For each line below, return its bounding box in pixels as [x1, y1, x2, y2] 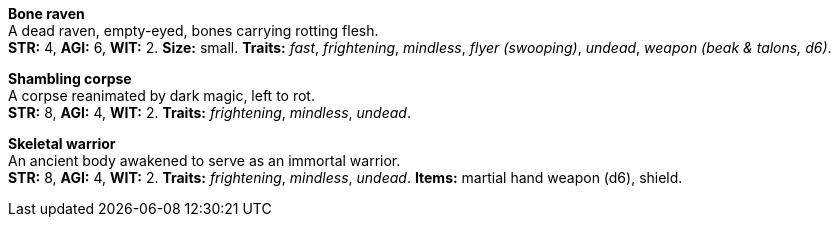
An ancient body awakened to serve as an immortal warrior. [8, 152, 401, 169]
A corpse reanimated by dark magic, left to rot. [8, 87, 315, 104]
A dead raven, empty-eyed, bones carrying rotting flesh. [8, 22, 379, 39]
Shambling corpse [8, 70, 132, 87]
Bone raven [8, 5, 85, 22]
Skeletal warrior [8, 135, 116, 152]
